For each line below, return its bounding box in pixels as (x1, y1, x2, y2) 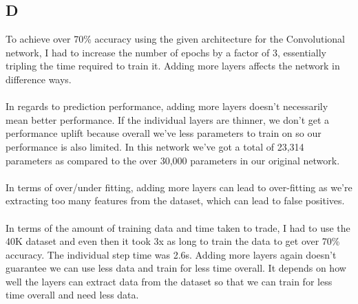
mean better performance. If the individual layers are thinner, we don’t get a (6, 112, 330, 127)
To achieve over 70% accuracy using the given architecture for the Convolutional (6, 32, 345, 46)
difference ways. (6, 72, 72, 86)
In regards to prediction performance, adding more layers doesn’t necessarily (6, 99, 328, 113)
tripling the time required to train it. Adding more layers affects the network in (6, 58, 340, 73)
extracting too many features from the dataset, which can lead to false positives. (6, 193, 345, 208)
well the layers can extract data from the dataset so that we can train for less (6, 274, 333, 288)
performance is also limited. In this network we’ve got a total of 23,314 (6, 139, 304, 153)
